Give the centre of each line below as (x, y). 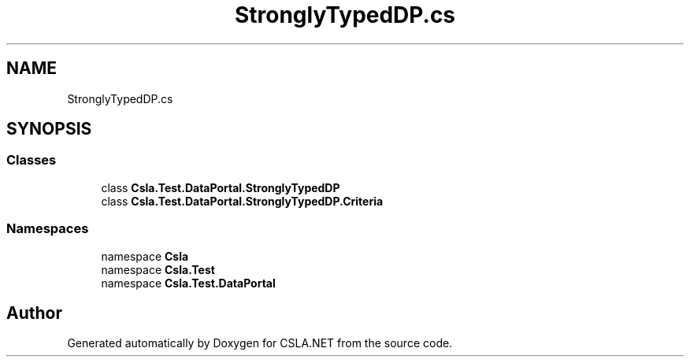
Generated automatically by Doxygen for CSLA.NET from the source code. (260, 343)
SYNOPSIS (49, 129)
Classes (32, 160)
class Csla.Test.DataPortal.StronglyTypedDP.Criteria (242, 201)
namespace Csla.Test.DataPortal (188, 283)
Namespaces (48, 229)
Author (34, 313)
